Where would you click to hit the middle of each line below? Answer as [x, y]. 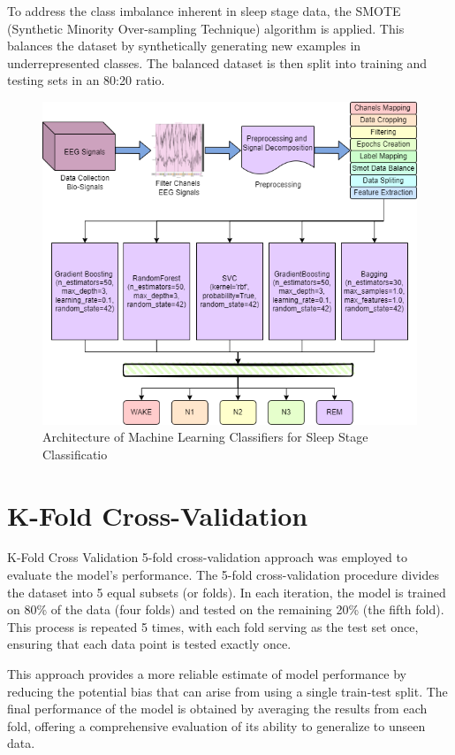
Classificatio [75, 454]
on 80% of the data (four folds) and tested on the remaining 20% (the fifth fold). [226, 609]
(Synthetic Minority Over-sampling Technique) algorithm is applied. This [206, 28]
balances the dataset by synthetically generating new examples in [184, 46]
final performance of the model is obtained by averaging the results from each [217, 709]
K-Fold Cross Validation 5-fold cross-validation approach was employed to [207, 557]
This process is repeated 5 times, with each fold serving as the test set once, [213, 626]
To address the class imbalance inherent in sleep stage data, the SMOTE [204, 11]
